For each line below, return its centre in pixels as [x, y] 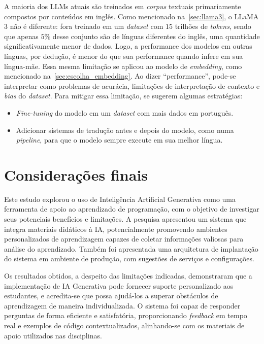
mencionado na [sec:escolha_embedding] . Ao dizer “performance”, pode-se [120, 76]
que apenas [21, 36]
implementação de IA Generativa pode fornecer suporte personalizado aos [119, 285]
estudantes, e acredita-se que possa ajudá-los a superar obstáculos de [111, 296]
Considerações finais [76, 174]
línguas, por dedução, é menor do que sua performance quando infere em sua [124, 56]
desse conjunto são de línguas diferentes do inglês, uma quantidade [156, 36]
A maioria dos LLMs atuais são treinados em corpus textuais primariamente [123, 6]
